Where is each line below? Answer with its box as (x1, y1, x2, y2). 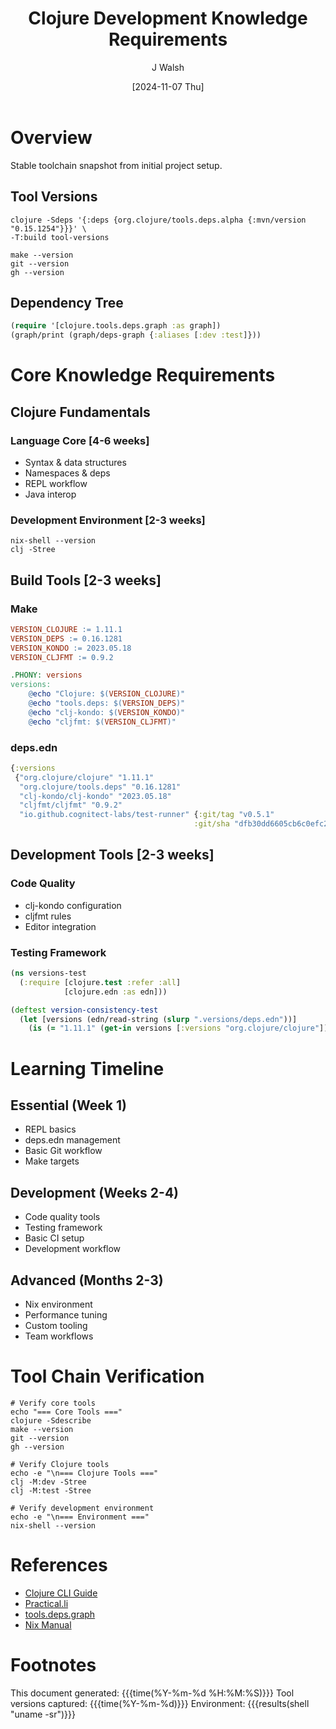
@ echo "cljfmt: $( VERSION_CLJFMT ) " (28, 717, 177, 727)
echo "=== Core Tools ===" (10, 1407, 123, 1417)
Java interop (24, 488, 77, 500)
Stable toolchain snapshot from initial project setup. (10, 159, 223, 171)
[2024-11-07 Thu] (131, 80, 205, 92)
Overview (10, 126, 93, 149)
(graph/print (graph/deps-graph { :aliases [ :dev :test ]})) (10, 330, 262, 341)
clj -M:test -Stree (10, 1485, 92, 1496)
